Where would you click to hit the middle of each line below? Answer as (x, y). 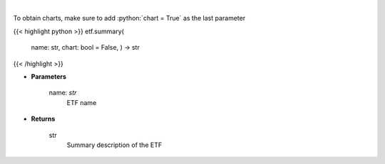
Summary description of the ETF (114, 145)
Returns (43, 119)
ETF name (82, 102)
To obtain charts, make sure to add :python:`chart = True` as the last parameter (129, 18)
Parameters (49, 76)
